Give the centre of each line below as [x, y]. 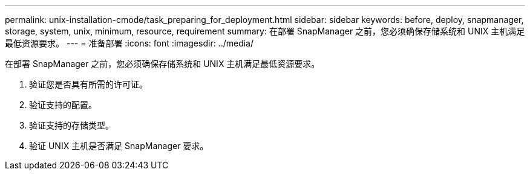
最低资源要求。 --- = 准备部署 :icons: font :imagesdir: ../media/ [129, 43]
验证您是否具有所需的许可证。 [88, 84]
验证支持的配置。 [63, 105]
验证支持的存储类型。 [71, 125]
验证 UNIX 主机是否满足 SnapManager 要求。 [119, 146]
